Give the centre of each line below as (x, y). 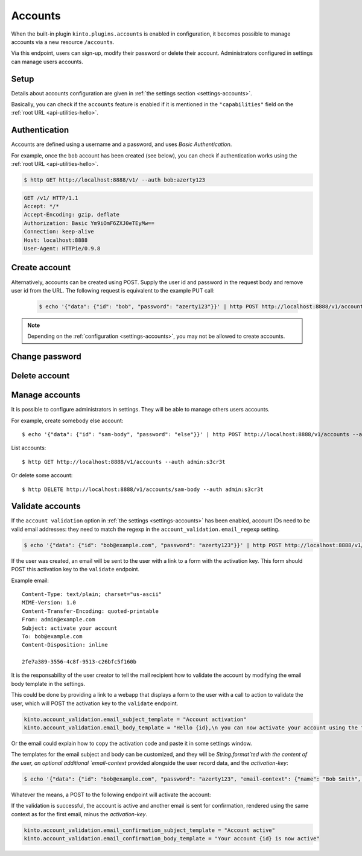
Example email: (30, 580)
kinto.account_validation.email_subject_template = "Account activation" (135, 719)
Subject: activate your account (70, 628)
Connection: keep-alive (59, 232)
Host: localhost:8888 (56, 240)
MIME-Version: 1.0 (49, 603)
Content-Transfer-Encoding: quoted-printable (91, 611)
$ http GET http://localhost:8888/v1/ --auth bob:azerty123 (115, 180)
